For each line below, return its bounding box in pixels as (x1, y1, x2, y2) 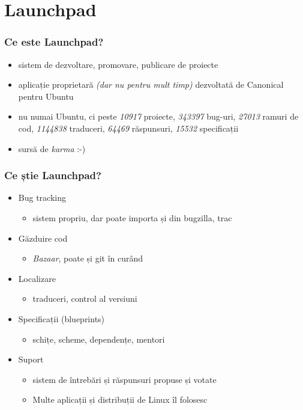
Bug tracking (18, 191, 66, 204)
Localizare (18, 272, 56, 284)
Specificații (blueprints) (18, 312, 105, 325)
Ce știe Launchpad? (4, 168, 101, 183)
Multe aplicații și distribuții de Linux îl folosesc (32, 393, 208, 406)
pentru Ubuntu (18, 90, 74, 102)
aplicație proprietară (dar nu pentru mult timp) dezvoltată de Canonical (18, 78, 284, 91)
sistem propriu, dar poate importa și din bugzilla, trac (32, 211, 232, 224)
